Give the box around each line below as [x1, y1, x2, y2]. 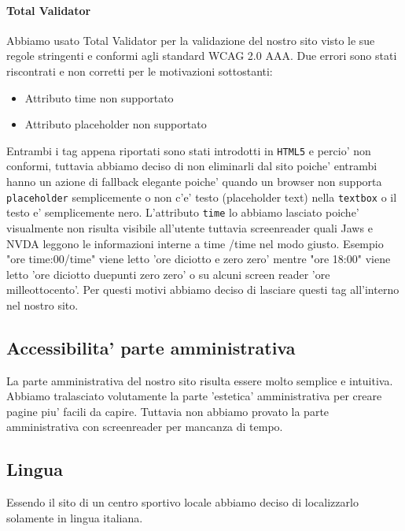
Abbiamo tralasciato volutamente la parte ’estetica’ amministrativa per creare [6, 388, 382, 404]
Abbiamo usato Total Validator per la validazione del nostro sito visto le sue [6, 32, 375, 48]
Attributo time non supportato [24, 89, 174, 106]
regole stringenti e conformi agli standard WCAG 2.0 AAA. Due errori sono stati [6, 47, 397, 64]
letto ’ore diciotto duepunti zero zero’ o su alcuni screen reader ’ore [6, 265, 330, 282]
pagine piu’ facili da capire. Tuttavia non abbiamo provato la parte [6, 403, 330, 419]
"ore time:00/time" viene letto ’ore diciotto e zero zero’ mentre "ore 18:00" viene [6, 251, 391, 267]
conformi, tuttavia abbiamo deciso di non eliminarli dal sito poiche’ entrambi [6, 158, 377, 174]
